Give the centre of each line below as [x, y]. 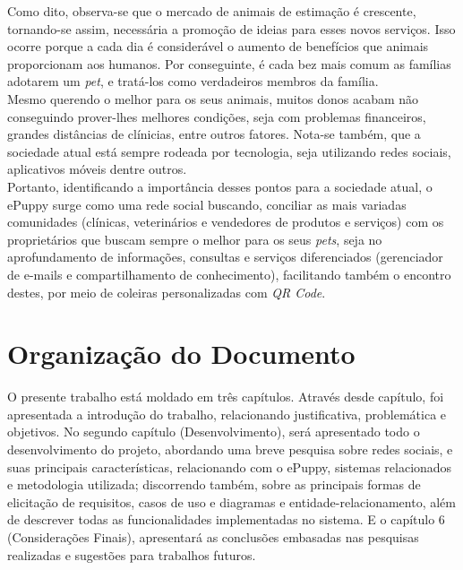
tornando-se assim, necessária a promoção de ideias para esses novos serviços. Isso [231, 28]
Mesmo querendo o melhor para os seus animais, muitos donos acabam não [213, 98]
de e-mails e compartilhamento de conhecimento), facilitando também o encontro [229, 274]
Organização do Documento [181, 354]
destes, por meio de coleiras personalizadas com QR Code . [167, 292]
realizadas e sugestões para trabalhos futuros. [132, 554]
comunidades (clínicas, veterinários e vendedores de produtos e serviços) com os [226, 222]
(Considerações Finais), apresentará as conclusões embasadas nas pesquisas [213, 536]
